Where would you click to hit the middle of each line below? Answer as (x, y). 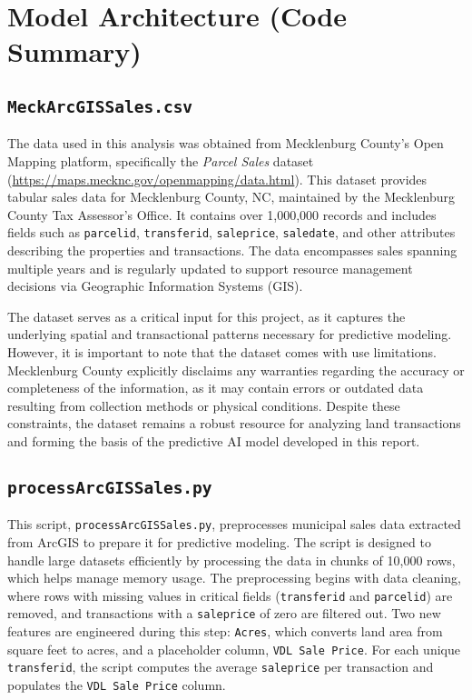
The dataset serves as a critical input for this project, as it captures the (206, 316)
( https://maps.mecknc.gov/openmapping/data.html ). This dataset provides (217, 179)
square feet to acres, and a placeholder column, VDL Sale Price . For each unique (234, 649)
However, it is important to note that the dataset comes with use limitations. (222, 351)
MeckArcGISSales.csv (100, 106)
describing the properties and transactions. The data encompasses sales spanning (232, 250)
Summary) (74, 51)
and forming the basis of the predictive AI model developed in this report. (214, 440)
